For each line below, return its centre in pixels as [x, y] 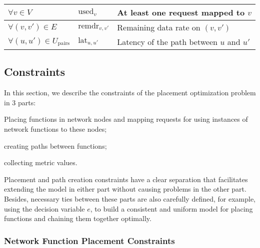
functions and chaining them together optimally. [78, 218]
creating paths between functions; [55, 145]
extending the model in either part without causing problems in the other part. [125, 189]
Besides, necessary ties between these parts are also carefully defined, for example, [130, 198]
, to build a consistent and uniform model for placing [171, 208]
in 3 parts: [20, 102]
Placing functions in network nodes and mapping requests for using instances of [126, 119]
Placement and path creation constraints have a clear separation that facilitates [126, 179]
